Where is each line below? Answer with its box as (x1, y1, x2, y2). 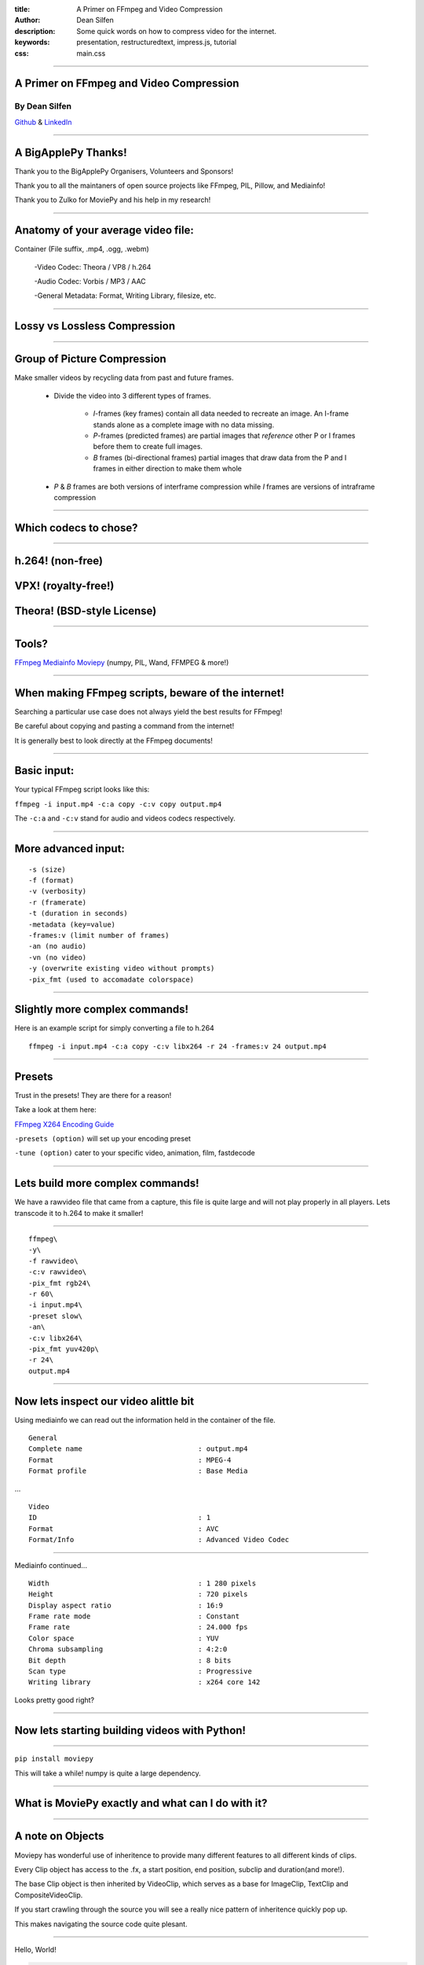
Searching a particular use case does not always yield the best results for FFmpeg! (14, 707, 283, 716)
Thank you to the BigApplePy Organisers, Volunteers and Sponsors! (14, 166, 234, 176)
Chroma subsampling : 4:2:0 (28, 1645, 228, 1654)
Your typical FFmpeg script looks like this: (14, 784, 150, 794)
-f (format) (28, 876, 75, 885)
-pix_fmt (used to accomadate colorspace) (28, 975, 195, 984)
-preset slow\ (28, 1311, 82, 1320)
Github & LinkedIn (14, 117, 72, 127)
